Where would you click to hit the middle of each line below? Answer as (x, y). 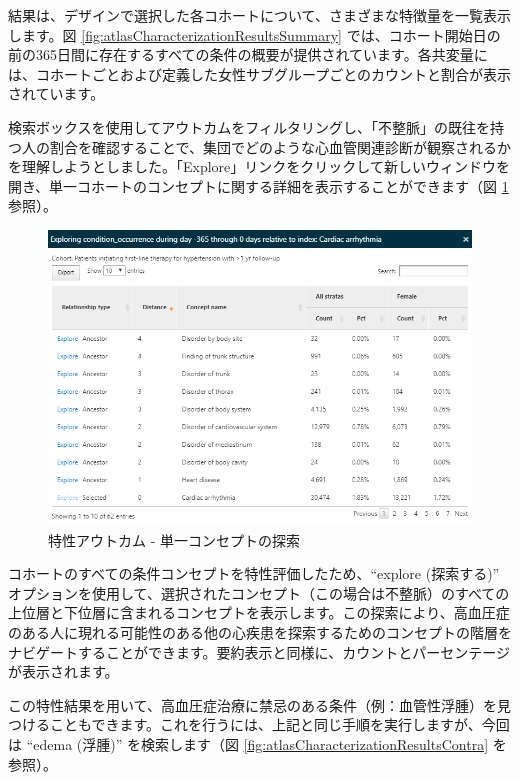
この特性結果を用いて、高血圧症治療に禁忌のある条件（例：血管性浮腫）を (252, 704)
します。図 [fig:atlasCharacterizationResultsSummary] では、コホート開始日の (254, 34)
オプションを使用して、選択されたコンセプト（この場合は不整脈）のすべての (259, 592)
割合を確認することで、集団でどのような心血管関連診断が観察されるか (280, 146)
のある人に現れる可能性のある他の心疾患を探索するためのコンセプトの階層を (260, 631)
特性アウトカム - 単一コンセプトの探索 (174, 539)
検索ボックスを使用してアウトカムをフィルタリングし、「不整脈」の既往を (249, 126)
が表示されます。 (63, 671)
